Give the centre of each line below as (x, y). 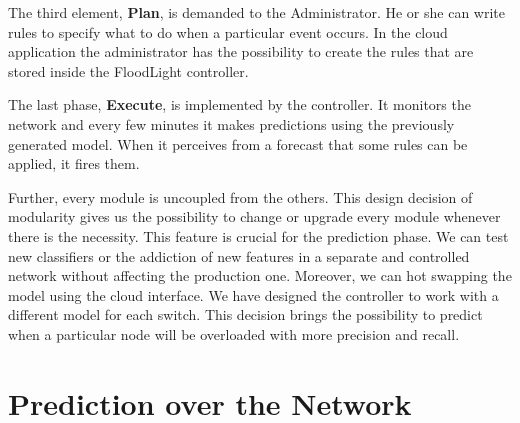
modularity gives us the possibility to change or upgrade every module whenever (254, 216)
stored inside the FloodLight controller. (128, 70)
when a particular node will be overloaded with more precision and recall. (234, 333)
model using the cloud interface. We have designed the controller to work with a (253, 294)
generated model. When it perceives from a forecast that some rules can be (238, 143)
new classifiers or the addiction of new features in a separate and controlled (239, 255)
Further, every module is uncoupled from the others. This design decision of (240, 196)
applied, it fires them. (74, 163)
